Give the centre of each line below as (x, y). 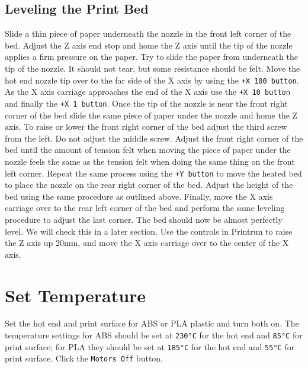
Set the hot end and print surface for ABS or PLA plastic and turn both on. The (152, 323)
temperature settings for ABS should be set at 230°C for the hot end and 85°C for (154, 335)
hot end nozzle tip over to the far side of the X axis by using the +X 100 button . (152, 80)
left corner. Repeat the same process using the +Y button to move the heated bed (153, 173)
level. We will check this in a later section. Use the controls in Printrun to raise (149, 231)
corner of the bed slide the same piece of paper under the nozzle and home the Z (151, 115)
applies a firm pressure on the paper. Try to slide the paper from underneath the (151, 57)
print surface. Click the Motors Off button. (84, 358)
